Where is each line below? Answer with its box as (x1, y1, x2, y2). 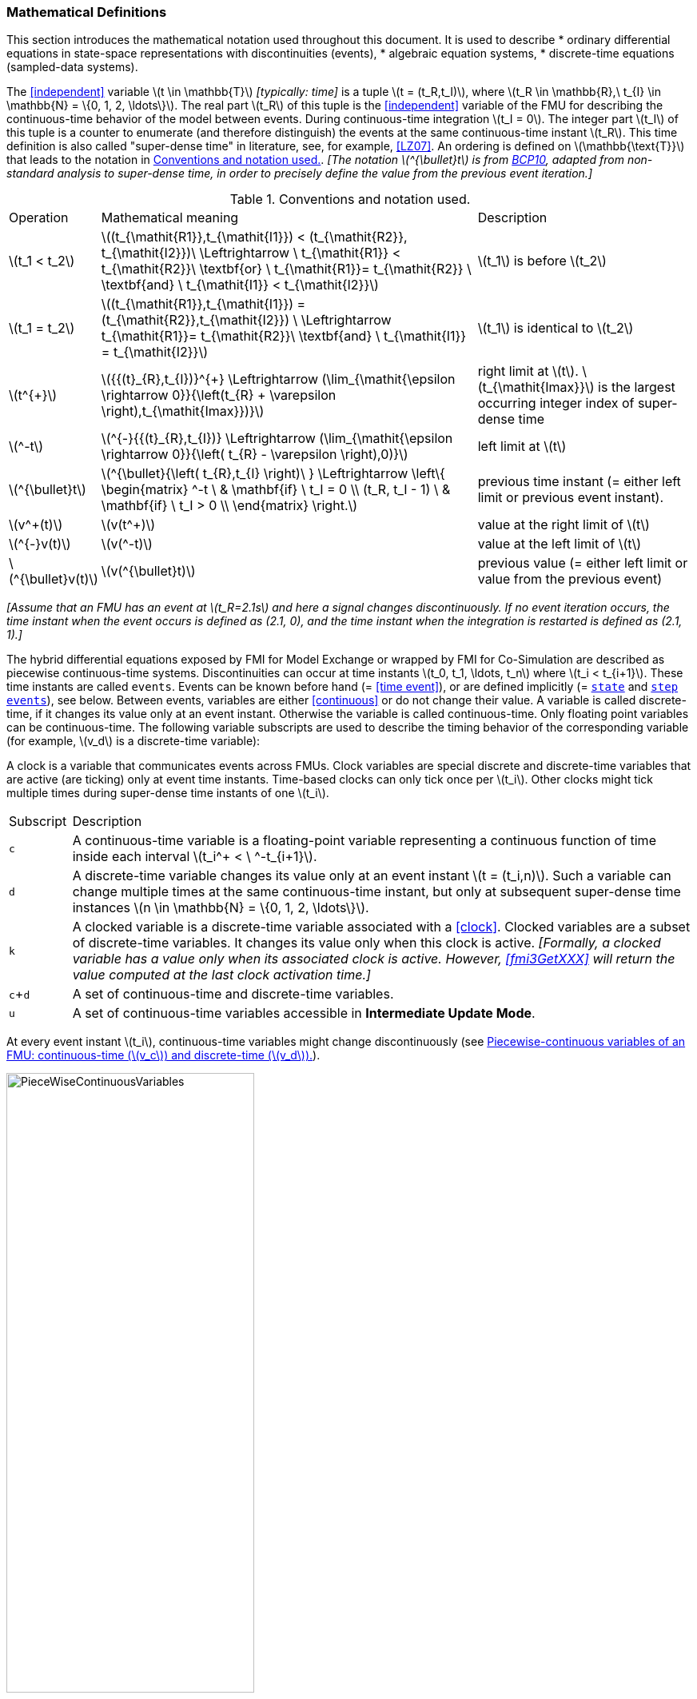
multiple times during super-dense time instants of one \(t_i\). (6, 786, 329, 800)
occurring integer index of (477, 395, 635, 412)
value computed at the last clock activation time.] (72, 967, 371, 983)
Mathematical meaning (101, 209, 239, 226)
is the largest (598, 379, 675, 396)
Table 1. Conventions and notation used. (229, 191, 471, 208)
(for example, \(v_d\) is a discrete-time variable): (6, 734, 261, 748)
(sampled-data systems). (6, 60, 138, 74)
